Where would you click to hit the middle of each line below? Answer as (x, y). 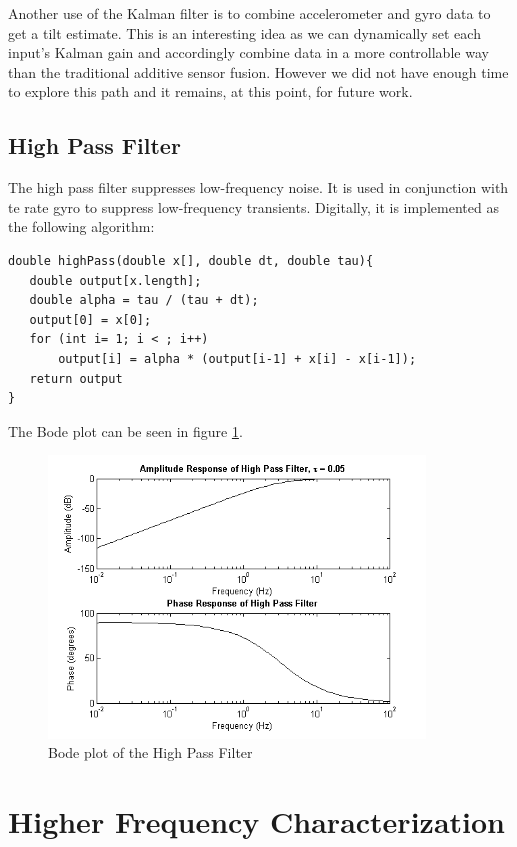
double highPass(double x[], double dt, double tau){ (191, 260)
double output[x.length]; (115, 280)
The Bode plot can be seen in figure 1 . (125, 430)
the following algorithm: (81, 226)
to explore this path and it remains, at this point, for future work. (210, 91)
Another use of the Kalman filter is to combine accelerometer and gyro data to (249, 13)
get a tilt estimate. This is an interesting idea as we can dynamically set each (244, 32)
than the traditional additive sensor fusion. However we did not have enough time (258, 71)
